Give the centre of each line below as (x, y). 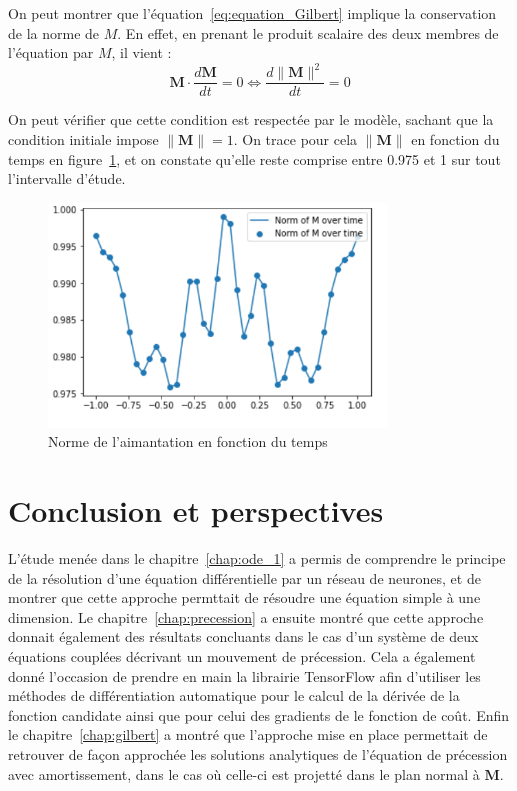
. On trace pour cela (295, 138)
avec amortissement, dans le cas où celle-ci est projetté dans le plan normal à (244, 773)
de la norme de (54, 32)
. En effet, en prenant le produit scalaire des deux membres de (308, 32)
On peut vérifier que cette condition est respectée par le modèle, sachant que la (251, 119)
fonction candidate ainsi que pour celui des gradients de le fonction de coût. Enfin (259, 714)
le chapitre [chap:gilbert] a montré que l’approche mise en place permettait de (248, 734)
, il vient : (141, 52)
